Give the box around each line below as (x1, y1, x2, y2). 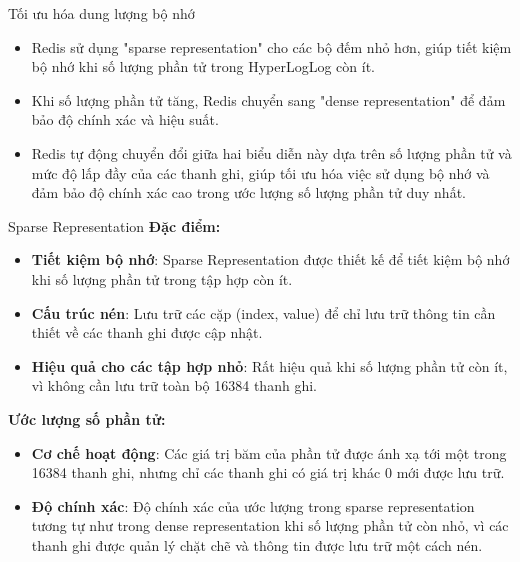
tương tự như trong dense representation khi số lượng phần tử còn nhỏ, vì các (31, 515, 509, 536)
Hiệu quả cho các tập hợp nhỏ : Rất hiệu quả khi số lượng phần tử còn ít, (31, 355, 508, 376)
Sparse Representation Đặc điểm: (8, 215, 221, 236)
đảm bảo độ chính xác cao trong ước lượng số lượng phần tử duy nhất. (31, 182, 466, 203)
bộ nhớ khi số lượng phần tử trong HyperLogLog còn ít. (31, 56, 376, 77)
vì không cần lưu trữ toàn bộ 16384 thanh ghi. (31, 375, 317, 396)
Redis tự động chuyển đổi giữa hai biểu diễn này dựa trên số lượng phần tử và (31, 142, 512, 163)
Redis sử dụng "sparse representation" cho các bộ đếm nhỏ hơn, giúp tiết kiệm (31, 36, 512, 57)
